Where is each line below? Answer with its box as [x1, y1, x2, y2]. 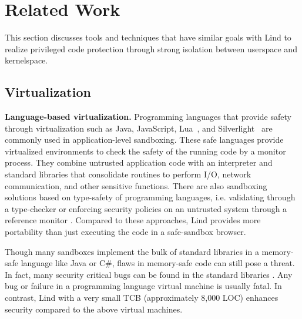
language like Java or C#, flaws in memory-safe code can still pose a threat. [21, 257, 295, 269]
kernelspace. [5, 54, 48, 66]
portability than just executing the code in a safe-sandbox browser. [5, 226, 246, 238]
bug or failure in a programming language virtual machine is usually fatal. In [5, 280, 282, 292]
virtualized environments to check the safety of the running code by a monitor [5, 145, 286, 157]
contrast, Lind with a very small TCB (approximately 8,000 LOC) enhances [5, 291, 278, 304]
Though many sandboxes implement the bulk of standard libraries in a [5, 245, 259, 257]
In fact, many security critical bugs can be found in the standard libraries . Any [5, 268, 293, 280]
